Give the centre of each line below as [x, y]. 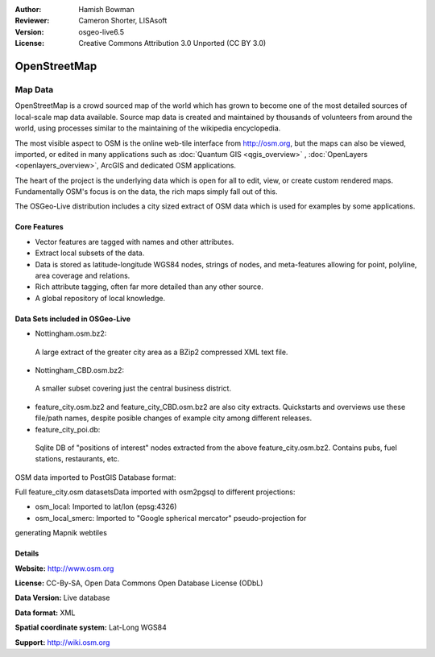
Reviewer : [32, 21]
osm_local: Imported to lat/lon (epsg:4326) [106, 506]
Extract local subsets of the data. [90, 253]
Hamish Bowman [106, 9]
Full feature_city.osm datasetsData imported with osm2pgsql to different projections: [155, 492]
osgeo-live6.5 [101, 31]
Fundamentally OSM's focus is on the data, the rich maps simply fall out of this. [146, 192]
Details [27, 554]
